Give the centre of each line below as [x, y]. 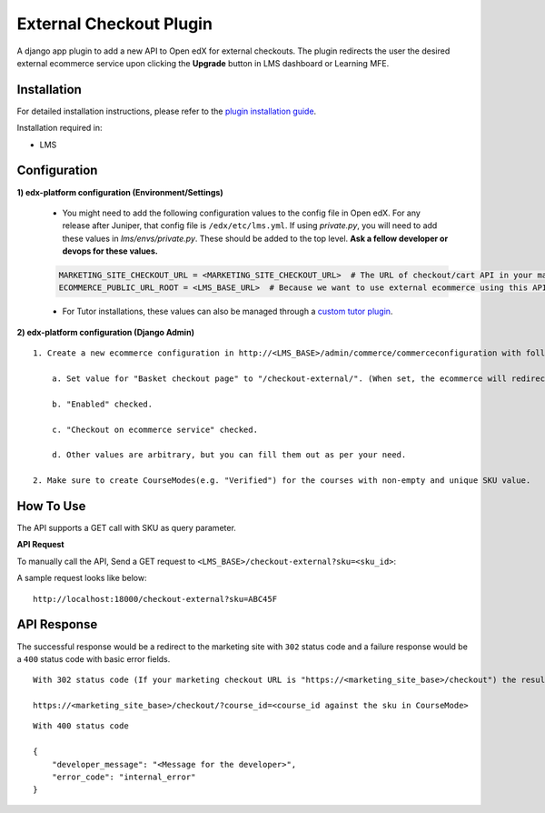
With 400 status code [81, 726]
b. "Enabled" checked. [102, 404]
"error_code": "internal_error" [124, 777]
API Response [57, 624]
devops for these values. [110, 251]
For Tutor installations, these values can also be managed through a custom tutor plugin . [228, 311]
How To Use [51, 506]
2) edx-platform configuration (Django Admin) [106, 332]
